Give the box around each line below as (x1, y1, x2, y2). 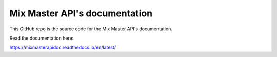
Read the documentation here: (9, 35, 74, 41)
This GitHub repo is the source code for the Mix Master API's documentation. (9, 26, 173, 32)
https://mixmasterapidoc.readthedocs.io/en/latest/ (9, 44, 116, 51)
